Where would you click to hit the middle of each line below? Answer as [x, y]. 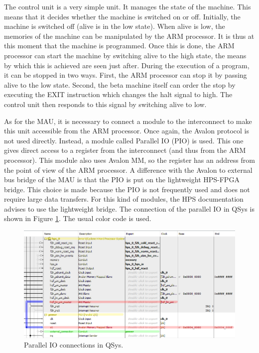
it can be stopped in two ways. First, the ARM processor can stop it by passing [126, 75]
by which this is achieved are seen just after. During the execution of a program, [127, 65]
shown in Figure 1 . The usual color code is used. [78, 218]
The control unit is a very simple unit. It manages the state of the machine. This [128, 6]
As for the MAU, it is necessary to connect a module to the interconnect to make [128, 121]
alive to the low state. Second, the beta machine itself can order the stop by [120, 84]
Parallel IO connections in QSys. [74, 345]
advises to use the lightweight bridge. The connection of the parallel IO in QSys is [129, 208]
